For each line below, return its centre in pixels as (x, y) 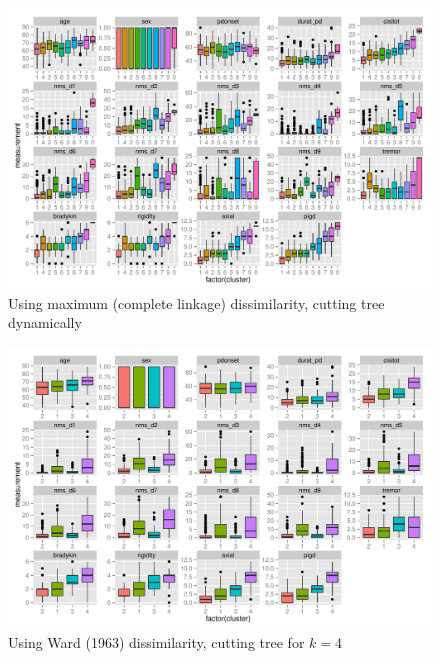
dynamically (45, 322)
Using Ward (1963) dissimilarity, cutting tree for (156, 641)
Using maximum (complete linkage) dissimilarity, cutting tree (196, 302)
